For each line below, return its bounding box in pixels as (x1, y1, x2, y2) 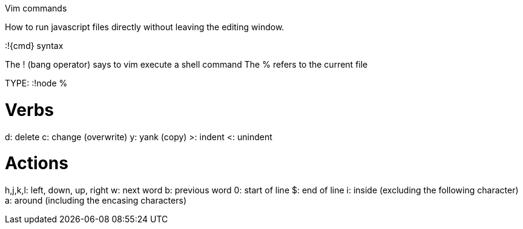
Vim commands (5, 3, 67, 13)
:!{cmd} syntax (5, 40, 64, 51)
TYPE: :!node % (5, 78, 68, 88)
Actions (5, 153, 68, 174)
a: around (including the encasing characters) (5, 195, 186, 205)
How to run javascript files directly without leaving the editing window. (5, 22, 285, 32)
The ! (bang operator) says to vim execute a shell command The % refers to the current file (5, 59, 368, 69)
